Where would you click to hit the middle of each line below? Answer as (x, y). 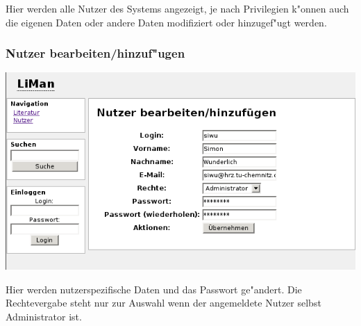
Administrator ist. (44, 316)
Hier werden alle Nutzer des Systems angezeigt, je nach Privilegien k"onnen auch (177, 8)
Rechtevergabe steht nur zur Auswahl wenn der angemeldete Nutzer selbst (163, 303)
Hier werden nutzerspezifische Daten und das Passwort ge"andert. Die (154, 289)
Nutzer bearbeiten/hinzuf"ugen (95, 53)
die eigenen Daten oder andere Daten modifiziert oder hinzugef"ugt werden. (166, 22)
